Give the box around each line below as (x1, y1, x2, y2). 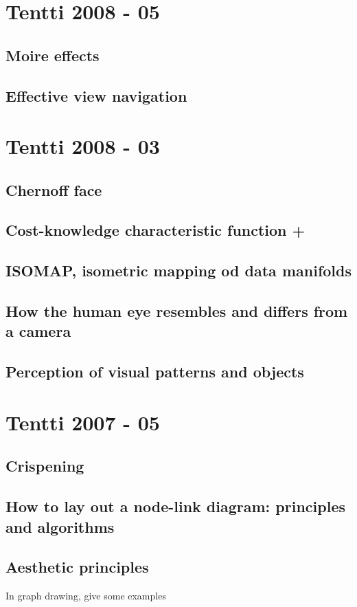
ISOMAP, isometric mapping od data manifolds (5, 260, 352, 281)
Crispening (5, 455, 84, 476)
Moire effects (5, 44, 100, 65)
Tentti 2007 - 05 (5, 408, 160, 436)
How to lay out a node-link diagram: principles (5, 496, 345, 517)
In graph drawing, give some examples (5, 588, 166, 603)
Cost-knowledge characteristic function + (5, 219, 306, 241)
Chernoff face (5, 179, 102, 200)
